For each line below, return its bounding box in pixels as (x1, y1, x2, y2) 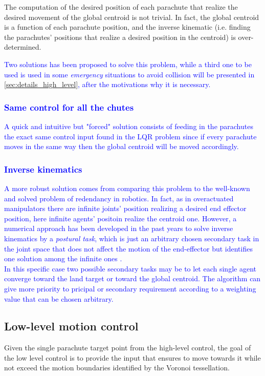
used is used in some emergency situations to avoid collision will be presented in (4, 69, 255, 79)
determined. (4, 41, 41, 52)
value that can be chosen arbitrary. (4, 293, 114, 304)
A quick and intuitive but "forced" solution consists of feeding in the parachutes (4, 120, 253, 131)
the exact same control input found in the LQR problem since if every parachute (4, 131, 257, 141)
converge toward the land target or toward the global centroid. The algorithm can (4, 273, 261, 284)
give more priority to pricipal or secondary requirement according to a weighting (4, 283, 256, 294)
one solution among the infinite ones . (4, 253, 122, 264)
